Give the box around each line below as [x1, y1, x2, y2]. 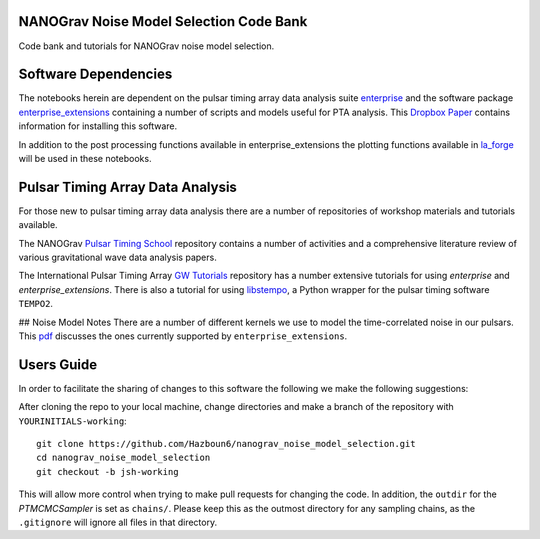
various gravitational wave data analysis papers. [18, 251, 217, 264]
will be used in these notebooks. [18, 152, 152, 164]
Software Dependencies [18, 66, 173, 83]
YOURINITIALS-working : [18, 415, 127, 427]
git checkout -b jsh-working [36, 466, 179, 477]
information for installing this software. [18, 120, 178, 132]
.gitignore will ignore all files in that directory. [18, 516, 218, 529]
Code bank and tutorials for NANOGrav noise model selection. [18, 40, 275, 52]
